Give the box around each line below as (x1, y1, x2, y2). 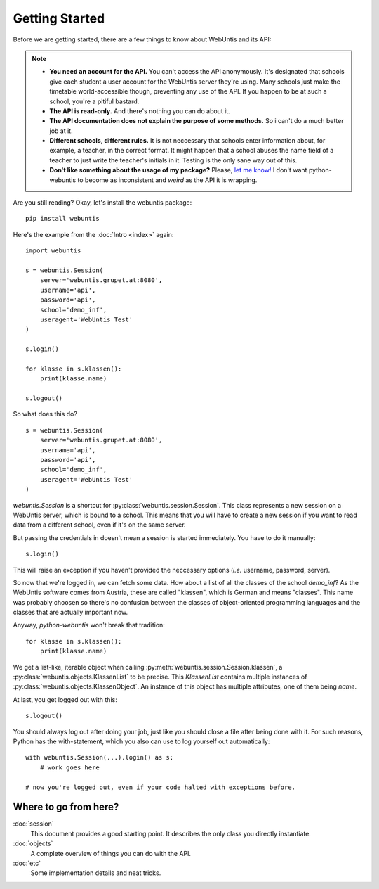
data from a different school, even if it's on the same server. (13, 520, 186, 529)
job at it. (49, 127, 73, 135)
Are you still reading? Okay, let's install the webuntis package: (13, 198, 192, 207)
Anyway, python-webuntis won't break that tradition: (13, 621, 165, 629)
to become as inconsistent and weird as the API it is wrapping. (77, 176, 258, 184)
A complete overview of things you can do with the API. (30, 849, 192, 857)
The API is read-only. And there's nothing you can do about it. (49, 106, 231, 115)
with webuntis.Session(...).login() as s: (25, 753, 174, 762)
